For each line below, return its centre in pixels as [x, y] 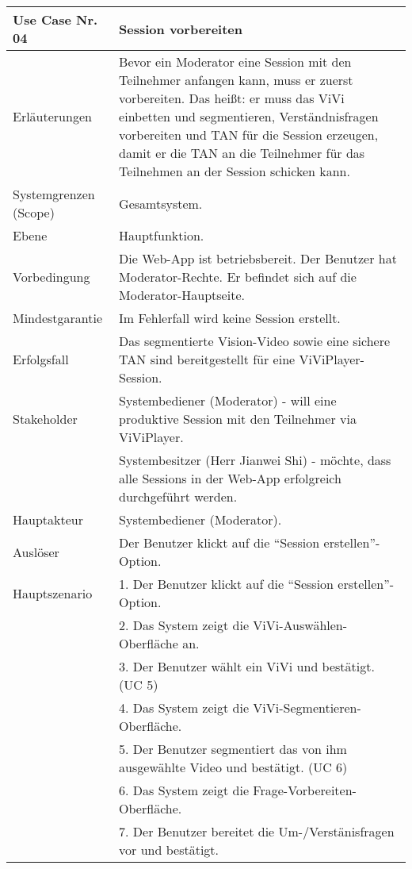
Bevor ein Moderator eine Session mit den [235, 62]
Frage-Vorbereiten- [305, 790]
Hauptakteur [48, 519]
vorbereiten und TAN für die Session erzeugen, [249, 135]
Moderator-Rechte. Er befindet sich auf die [238, 277]
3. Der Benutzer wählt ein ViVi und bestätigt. [247, 666]
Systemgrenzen [54, 194]
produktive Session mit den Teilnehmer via [238, 419]
